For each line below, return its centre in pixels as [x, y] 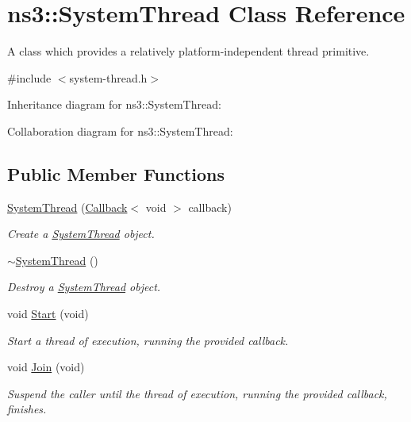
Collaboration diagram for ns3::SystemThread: [120, 130]
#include [29, 77]
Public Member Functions [116, 173]
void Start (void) [48, 314]
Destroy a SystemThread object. [84, 287]
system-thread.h [108, 77]
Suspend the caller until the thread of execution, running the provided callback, [197, 393]
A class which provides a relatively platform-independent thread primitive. [188, 51]
